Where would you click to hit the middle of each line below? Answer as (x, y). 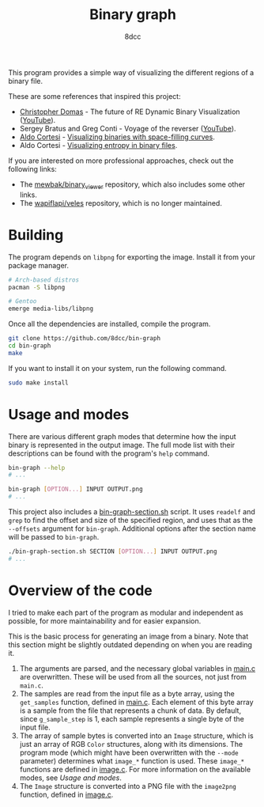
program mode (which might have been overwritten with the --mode (129, 752)
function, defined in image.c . (66, 794)
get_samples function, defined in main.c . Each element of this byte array (137, 702)
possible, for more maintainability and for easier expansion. (105, 621)
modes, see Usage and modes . (71, 778)
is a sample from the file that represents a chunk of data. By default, (130, 710)
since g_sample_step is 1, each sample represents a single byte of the (132, 718)
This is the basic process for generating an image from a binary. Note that (128, 636)
